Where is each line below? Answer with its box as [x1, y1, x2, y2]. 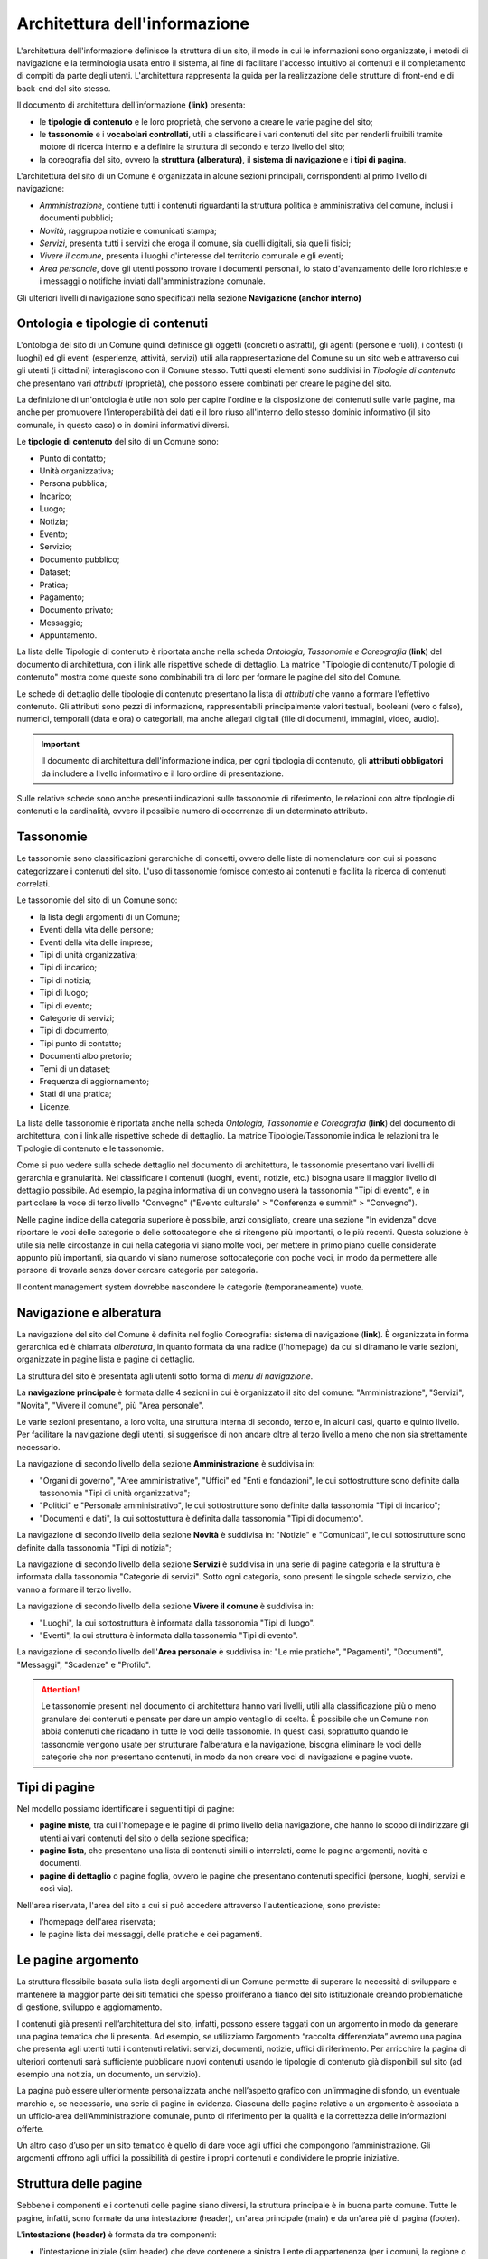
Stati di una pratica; [39, 1089, 112, 1100]
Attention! [41, 1684, 80, 1695]
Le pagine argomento [16, 1953, 139, 1968]
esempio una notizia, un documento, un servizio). [16, 2069, 201, 2080]
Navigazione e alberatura [16, 1305, 162, 1320]
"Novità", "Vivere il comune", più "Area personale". [16, 1400, 205, 1411]
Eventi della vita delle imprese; [39, 936, 154, 948]
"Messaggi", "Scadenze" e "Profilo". [16, 1659, 151, 1670]
